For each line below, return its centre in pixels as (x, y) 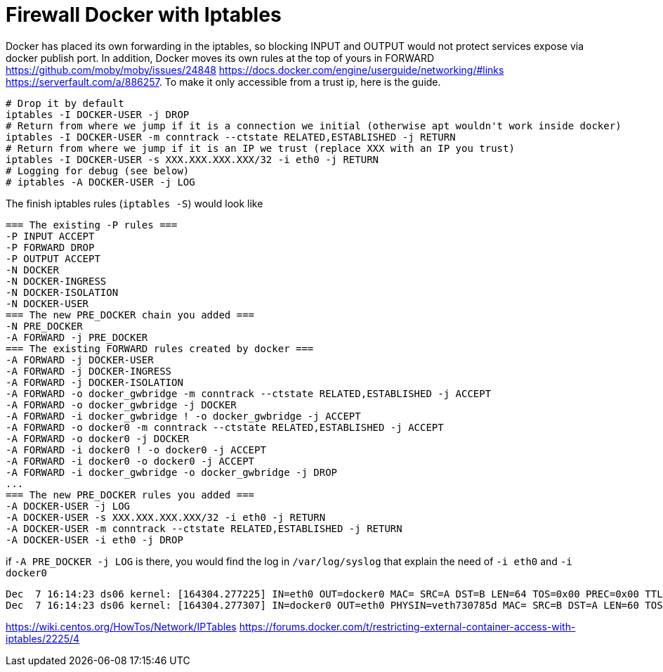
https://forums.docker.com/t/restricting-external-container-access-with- (407, 626)
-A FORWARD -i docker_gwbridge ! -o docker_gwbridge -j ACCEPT (183, 416)
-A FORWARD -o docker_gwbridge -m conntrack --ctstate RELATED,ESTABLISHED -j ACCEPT (249, 393)
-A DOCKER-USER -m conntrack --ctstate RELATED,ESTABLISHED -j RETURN (204, 528)
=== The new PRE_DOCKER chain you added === (130, 315)
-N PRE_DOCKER (44, 326)
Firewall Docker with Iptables (144, 15)
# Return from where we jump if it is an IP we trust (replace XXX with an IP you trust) (260, 148)
